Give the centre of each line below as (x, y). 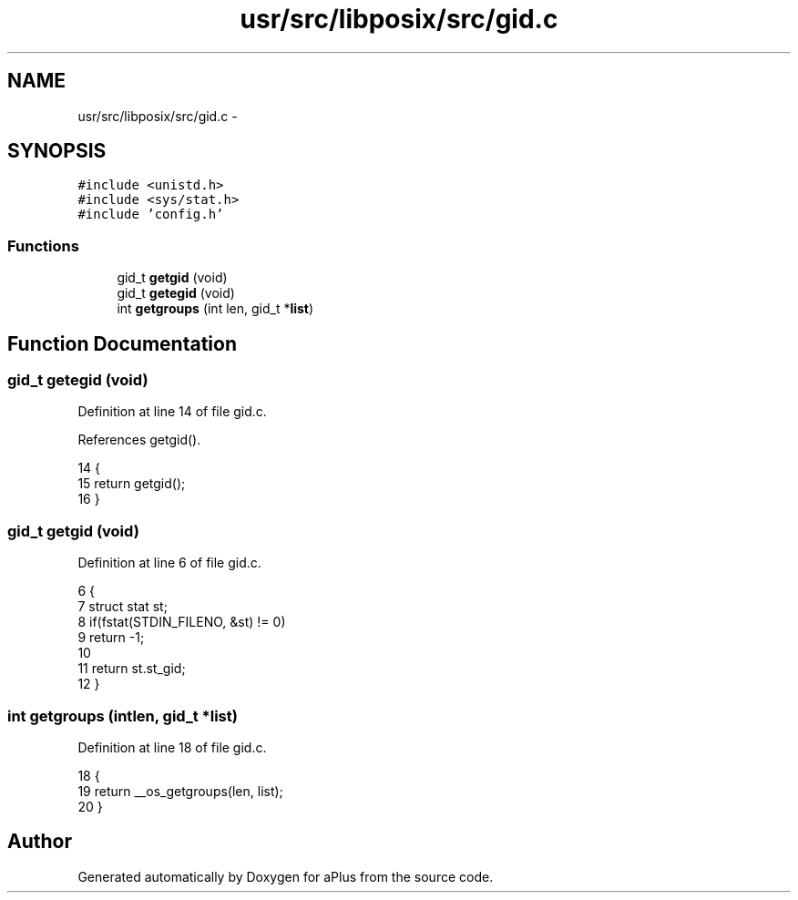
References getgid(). (139, 440)
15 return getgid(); (132, 484)
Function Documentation (122, 343)
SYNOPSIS (57, 151)
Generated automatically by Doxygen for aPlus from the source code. (286, 876)
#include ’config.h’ (151, 215)
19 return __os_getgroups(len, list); (180, 791)
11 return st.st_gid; (132, 669)
